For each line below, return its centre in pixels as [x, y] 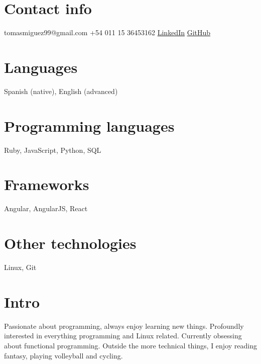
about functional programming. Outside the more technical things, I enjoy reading [130, 345]
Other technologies [70, 243]
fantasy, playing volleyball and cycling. [63, 355]
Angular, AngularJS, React [46, 208]
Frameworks [47, 184]
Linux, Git [20, 267]
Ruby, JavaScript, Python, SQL [53, 150]
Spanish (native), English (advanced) [61, 91]
